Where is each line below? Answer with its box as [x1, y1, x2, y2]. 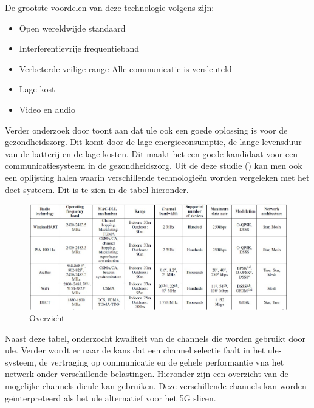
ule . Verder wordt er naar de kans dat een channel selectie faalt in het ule [5, 344, 279, 356]
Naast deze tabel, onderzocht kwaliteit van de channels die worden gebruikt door [5, 331, 305, 344]
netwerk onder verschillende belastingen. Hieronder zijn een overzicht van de [5, 367, 288, 380]
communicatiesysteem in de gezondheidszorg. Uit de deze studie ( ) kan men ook [5, 159, 302, 172]
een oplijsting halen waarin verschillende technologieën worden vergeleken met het [5, 171, 310, 183]
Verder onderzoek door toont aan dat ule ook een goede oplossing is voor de [5, 123, 288, 136]
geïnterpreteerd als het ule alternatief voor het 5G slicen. [5, 391, 216, 404]
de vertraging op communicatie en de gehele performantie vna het [39, 355, 284, 368]
